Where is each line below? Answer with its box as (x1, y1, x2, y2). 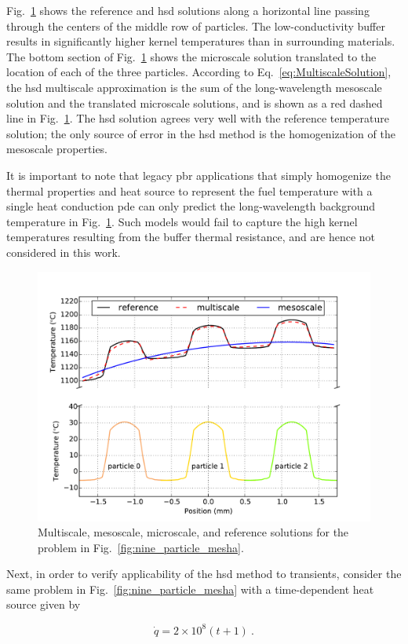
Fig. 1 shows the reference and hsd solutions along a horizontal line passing (6, 2, 370, 18)
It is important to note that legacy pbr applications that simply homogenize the (6, 166, 391, 183)
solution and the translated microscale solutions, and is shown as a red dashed (6, 94, 383, 111)
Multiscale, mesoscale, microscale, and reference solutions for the (38, 524, 349, 540)
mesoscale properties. (6, 141, 108, 157)
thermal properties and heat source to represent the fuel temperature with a (6, 182, 373, 199)
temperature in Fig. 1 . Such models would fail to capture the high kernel (6, 213, 358, 229)
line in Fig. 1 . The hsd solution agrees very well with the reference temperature (6, 110, 389, 126)
